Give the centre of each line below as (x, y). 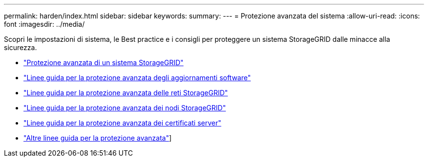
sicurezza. (21, 47)
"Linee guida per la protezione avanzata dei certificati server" (122, 123)
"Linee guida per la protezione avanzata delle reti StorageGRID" (126, 93)
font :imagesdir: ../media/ (44, 24)
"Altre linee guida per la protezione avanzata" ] (98, 138)
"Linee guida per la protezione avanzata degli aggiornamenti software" (137, 78)
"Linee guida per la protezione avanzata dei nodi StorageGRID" (125, 108)
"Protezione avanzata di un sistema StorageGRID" (104, 63)
